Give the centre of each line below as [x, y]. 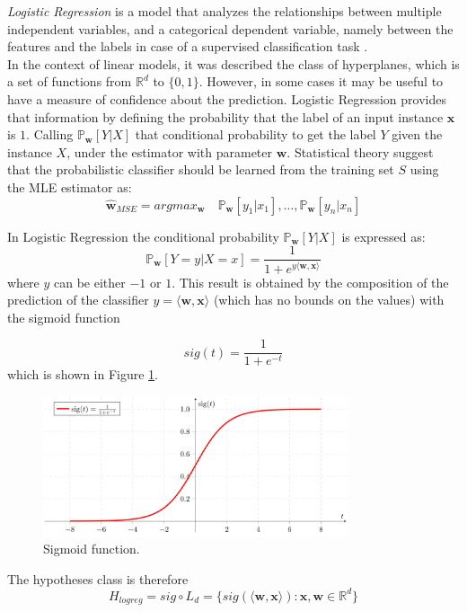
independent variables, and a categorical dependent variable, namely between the [230, 28]
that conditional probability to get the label [256, 134]
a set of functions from [70, 81]
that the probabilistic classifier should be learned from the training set [201, 169]
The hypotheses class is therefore [98, 578]
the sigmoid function [64, 317]
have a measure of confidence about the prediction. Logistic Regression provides [227, 98]
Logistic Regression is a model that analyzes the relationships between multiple [225, 11]
